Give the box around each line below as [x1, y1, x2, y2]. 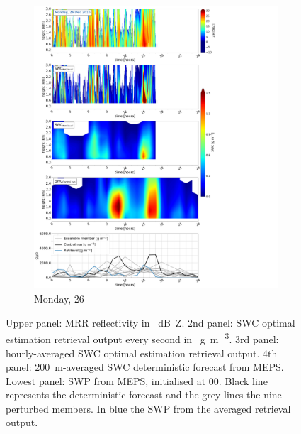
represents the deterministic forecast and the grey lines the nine [6, 387, 282, 402]
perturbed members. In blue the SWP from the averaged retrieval [6, 401, 291, 416]
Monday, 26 [34, 291, 84, 306]
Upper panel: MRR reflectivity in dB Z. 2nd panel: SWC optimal [6, 315, 295, 330]
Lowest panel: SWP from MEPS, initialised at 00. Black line [6, 373, 268, 388]
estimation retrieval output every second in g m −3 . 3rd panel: [6, 330, 279, 346]
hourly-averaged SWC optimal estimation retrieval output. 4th [6, 345, 278, 360]
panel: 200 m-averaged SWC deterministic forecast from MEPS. [6, 359, 284, 374]
